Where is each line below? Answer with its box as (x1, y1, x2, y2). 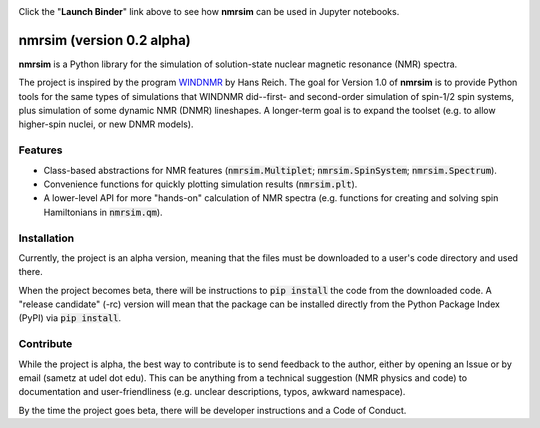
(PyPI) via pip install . (18, 312, 122, 324)
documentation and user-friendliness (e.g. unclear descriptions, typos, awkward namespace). (18, 386, 406, 398)
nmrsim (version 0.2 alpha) (18, 31, 192, 49)
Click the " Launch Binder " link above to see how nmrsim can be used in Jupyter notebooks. (18, 6, 400, 17)
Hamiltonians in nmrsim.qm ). (43, 206, 164, 218)
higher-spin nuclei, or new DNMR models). (18, 118, 194, 130)
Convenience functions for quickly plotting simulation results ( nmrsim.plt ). (43, 178, 358, 190)
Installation (18, 231, 75, 245)
